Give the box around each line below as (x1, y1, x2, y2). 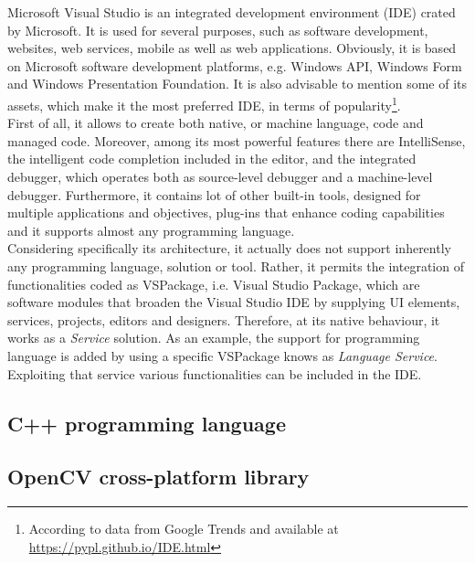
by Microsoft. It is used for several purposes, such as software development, (7, 20, 428, 39)
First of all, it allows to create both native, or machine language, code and (7, 113, 424, 133)
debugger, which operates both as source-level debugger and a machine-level (7, 167, 433, 186)
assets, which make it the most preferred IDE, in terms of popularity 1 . (7, 92, 401, 114)
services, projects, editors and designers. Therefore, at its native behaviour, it (7, 310, 440, 329)
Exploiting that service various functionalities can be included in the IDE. (7, 364, 422, 383)
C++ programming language (7, 409, 286, 437)
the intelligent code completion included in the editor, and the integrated (7, 149, 417, 168)
